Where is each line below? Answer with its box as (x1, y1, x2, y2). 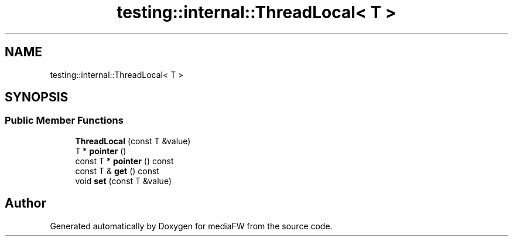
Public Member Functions (5, 114, 124, 127)
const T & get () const (75, 165, 159, 176)
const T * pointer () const (75, 155, 174, 166)
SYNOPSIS (5, 90, 69, 105)
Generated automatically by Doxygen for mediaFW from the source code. (50, 220, 333, 231)
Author (5, 196, 46, 211)
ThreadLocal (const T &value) (75, 135, 191, 146)
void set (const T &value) (75, 175, 172, 186)
